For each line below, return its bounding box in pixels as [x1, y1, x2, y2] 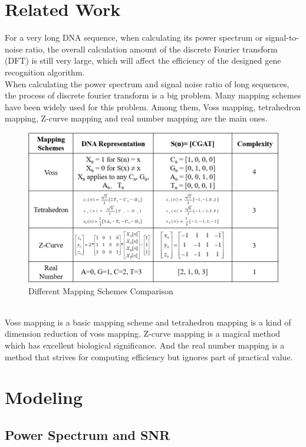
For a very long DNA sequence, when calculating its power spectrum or [5, 31, 263, 44]
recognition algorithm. [5, 65, 85, 78]
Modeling [5, 385, 83, 409]
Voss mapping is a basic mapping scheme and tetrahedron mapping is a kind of [5, 315, 291, 328]
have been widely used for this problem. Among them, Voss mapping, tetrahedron [5, 100, 301, 113]
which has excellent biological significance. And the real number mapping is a [5, 339, 285, 351]
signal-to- [265, 31, 300, 44]
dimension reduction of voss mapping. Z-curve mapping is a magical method [5, 327, 281, 340]
